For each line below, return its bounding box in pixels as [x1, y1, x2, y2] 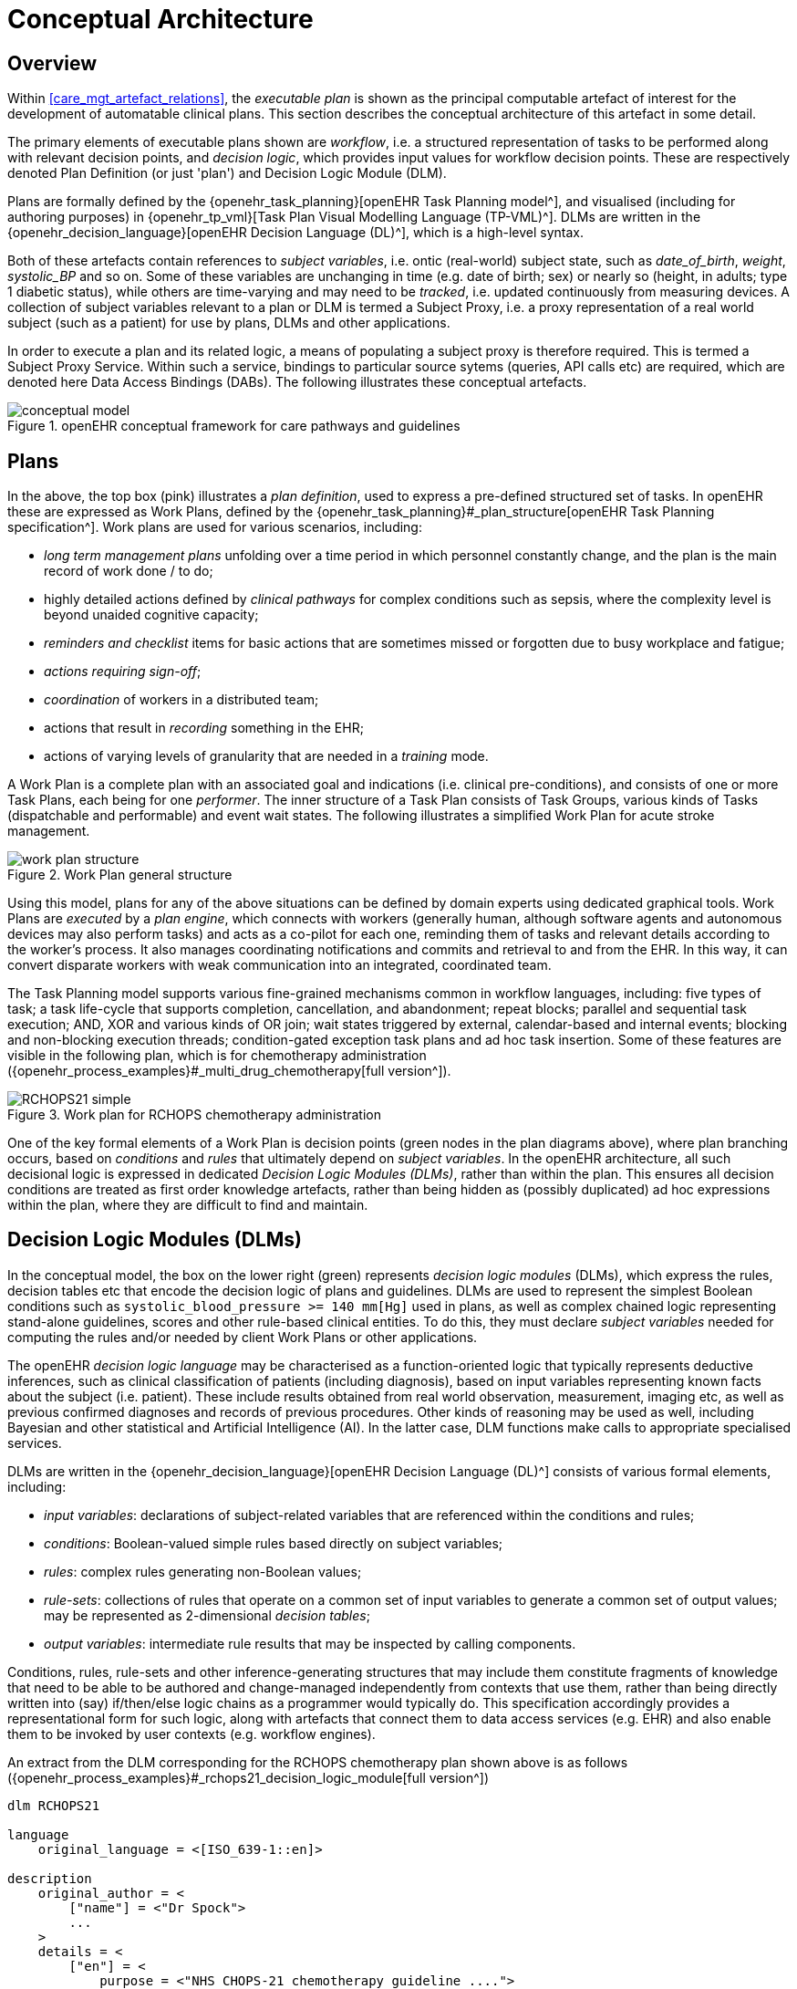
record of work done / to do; [44, 563, 213, 579]
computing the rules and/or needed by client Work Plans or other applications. [7, 1328, 478, 1345]
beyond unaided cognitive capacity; [44, 607, 259, 623]
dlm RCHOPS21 [7, 1797, 100, 1813]
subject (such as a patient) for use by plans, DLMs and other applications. [7, 315, 450, 331]
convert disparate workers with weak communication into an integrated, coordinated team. [7, 957, 552, 974]
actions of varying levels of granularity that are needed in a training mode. [44, 748, 489, 765]
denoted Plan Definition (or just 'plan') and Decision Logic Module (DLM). [7, 165, 447, 182]
